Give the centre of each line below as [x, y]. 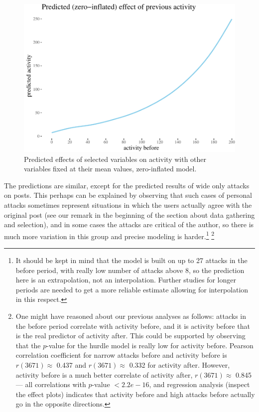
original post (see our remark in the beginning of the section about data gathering [129, 214]
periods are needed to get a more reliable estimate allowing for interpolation [132, 289]
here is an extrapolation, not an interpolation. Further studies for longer [126, 280]
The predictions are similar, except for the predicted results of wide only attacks [127, 185]
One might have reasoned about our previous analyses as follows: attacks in [131, 316]
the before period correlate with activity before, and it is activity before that [133, 326]
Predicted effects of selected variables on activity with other [115, 159]
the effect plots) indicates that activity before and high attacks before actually [135, 394]
